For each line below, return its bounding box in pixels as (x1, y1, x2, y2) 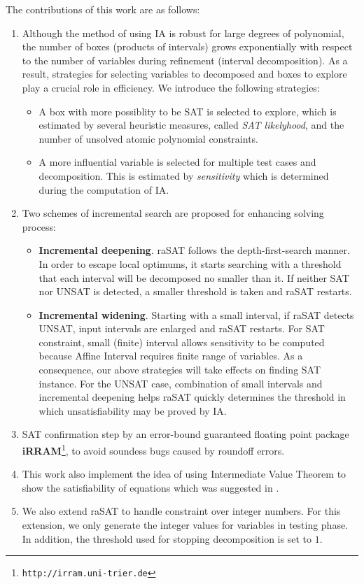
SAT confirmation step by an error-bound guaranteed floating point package (22, 427, 349, 441)
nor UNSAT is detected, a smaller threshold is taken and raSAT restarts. (38, 284, 352, 299)
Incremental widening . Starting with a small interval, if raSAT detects (38, 307, 354, 322)
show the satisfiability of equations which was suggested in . (22, 480, 279, 494)
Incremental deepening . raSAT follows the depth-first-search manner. (38, 243, 350, 257)
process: (22, 219, 56, 234)
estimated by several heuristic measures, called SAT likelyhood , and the (38, 117, 344, 132)
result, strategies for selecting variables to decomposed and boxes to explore (22, 66, 347, 81)
